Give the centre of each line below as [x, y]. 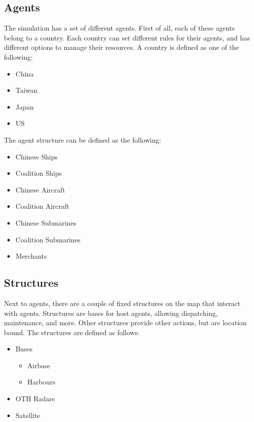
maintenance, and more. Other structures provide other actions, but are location [125, 323]
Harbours [41, 382]
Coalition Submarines [48, 239]
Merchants [31, 256]
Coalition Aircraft [42, 206]
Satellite [28, 415]
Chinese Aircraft [40, 189]
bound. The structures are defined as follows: [72, 332]
